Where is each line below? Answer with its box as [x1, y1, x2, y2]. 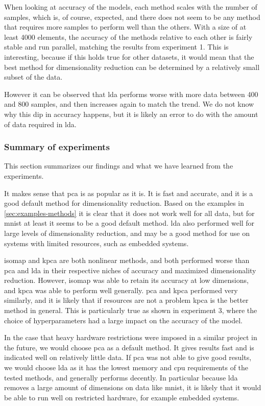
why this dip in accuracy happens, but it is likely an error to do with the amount [4, 108, 258, 119]
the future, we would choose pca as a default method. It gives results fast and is [4, 342, 254, 352]
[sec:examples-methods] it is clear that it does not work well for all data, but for [4, 207, 255, 218]
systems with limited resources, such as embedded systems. [4, 237, 189, 248]
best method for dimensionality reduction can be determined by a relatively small [4, 61, 260, 72]
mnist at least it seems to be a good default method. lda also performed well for [4, 218, 255, 228]
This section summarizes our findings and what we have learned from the [4, 160, 233, 171]
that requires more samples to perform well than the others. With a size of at [4, 21, 247, 32]
